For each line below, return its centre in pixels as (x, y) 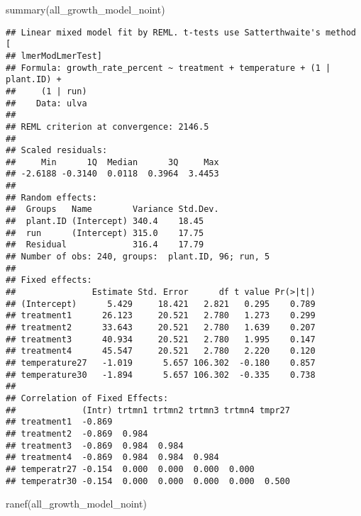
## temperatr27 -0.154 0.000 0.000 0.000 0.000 (130, 469)
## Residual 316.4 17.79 (105, 245)
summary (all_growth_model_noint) (85, 9)
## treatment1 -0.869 (59, 422)
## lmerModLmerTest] (54, 56)
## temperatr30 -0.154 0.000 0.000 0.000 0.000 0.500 (148, 481)
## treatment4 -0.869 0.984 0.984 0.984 (112, 458)
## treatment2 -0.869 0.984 (77, 433)
